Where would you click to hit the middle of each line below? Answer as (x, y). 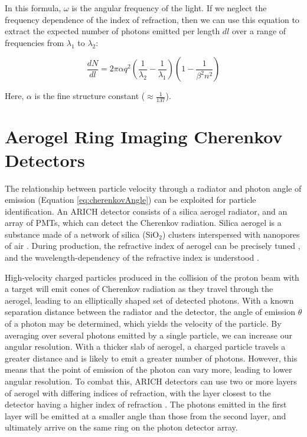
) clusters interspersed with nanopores (231, 234)
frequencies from (35, 42)
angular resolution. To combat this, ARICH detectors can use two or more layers (151, 381)
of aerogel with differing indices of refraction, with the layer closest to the (138, 392)
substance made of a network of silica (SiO (82, 234)
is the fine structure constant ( (90, 96)
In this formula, (33, 8)
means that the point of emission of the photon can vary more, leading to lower (148, 369)
